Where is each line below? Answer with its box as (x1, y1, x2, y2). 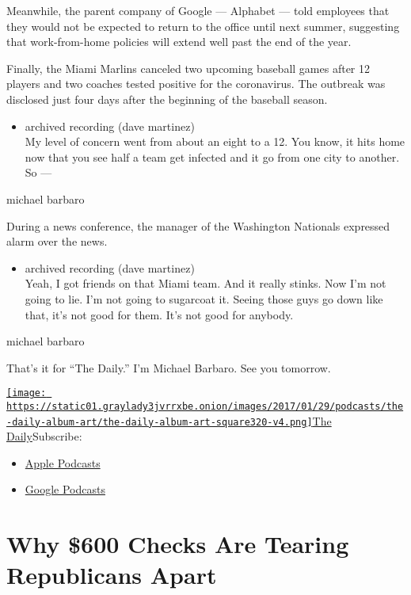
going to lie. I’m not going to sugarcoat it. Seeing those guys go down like (25, 290, 383, 307)
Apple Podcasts (25, 454, 101, 471)
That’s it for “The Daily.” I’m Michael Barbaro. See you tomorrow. (6, 359, 331, 376)
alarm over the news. (6, 233, 108, 250)
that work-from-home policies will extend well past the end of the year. (6, 33, 352, 50)
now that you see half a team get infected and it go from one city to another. (25, 148, 400, 165)
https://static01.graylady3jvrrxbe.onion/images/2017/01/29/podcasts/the (6, 400, 404, 412)
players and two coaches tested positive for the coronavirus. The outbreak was (6, 75, 386, 92)
